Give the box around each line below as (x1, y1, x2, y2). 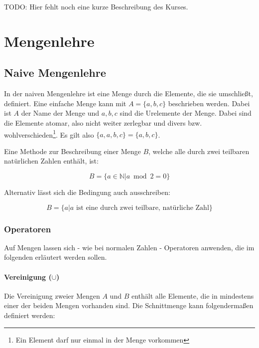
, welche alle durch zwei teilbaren (148, 146, 250, 156)
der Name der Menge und (21, 108, 100, 118)
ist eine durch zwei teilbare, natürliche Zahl (76, 204, 209, 211)
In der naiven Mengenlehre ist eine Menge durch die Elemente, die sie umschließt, (4, 88, 253, 99)
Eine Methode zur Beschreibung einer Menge (4, 146, 141, 156)
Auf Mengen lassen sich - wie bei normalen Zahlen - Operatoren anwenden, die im (4, 242, 255, 252)
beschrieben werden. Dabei (168, 98, 250, 108)
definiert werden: (4, 310, 55, 320)
